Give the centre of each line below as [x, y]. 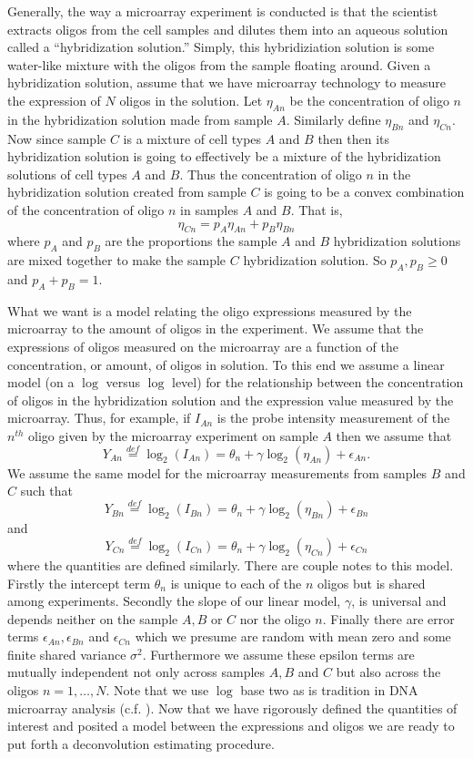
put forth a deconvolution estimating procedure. [141, 743]
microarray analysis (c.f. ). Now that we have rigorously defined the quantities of [232, 708]
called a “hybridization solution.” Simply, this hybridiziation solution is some [221, 47]
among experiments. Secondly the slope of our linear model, [174, 601]
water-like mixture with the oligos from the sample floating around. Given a [219, 64]
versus [123, 382]
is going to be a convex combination [364, 192]
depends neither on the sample [93, 618]
